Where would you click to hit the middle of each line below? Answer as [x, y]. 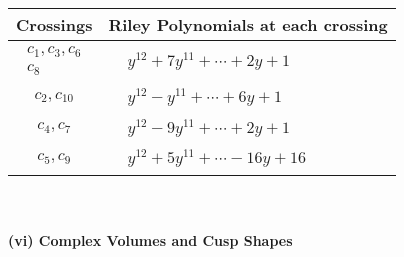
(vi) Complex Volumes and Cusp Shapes [150, 239]
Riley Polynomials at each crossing [248, 24]
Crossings [54, 24]
